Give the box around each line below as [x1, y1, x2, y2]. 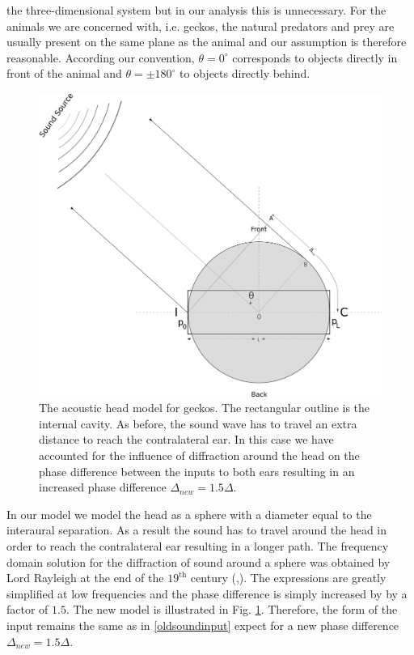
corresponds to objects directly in [232, 49, 398, 66]
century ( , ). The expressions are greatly [190, 569, 387, 586]
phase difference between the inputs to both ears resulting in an [39, 462, 355, 479]
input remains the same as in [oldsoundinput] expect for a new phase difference [6, 617, 399, 633]
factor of [6, 601, 49, 618]
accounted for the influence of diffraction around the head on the [39, 447, 360, 464]
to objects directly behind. [180, 65, 310, 82]
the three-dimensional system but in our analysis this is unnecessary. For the [6, 2, 387, 18]
